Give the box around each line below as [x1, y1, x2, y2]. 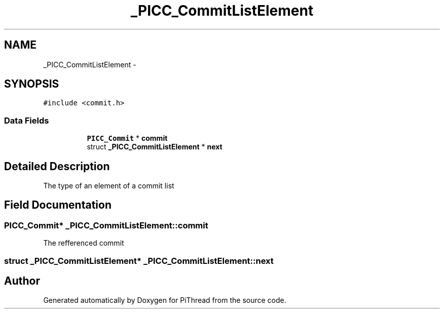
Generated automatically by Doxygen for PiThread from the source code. [43, 296, 286, 305]
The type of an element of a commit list [43, 181, 174, 190]
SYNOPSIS [4, 77, 59, 91]
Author [4, 275, 40, 288]
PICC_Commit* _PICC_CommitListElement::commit [4, 220, 208, 230]
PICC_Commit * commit [87, 134, 168, 143]
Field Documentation [4, 199, 112, 212]
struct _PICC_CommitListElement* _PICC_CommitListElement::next [4, 255, 274, 266]
